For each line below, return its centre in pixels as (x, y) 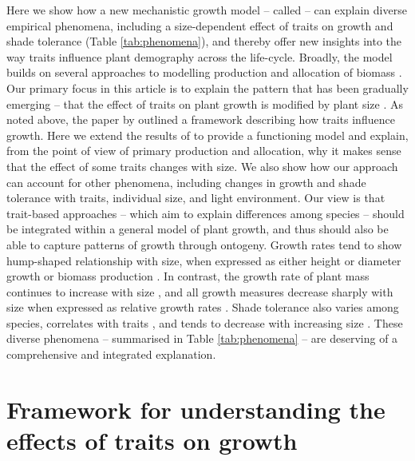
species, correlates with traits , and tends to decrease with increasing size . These (205, 322)
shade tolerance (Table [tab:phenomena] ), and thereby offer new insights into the (204, 41)
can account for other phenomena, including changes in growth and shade (186, 182)
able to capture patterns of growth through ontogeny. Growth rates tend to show (204, 244)
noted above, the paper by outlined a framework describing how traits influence (201, 119)
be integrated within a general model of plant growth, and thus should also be (198, 229)
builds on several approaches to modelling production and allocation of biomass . (204, 72)
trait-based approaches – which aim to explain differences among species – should (206, 213)
